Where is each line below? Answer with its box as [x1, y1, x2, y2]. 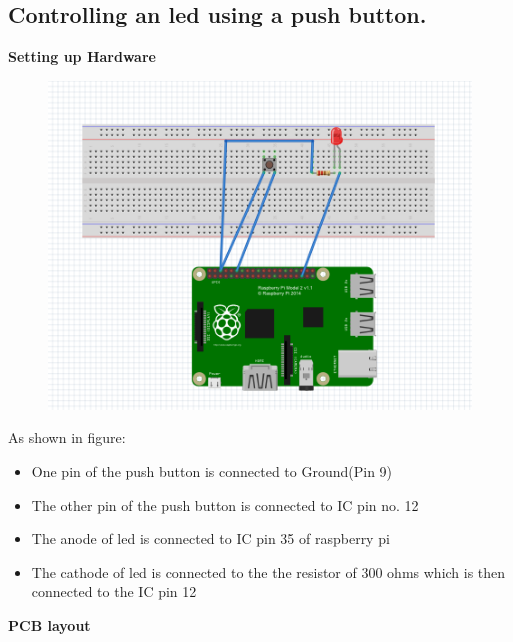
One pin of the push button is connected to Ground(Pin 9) [31, 461, 393, 482]
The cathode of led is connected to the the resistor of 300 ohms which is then [31, 561, 506, 582]
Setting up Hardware [8, 46, 156, 67]
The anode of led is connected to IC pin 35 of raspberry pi [31, 528, 390, 549]
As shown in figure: [8, 427, 126, 448]
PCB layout [8, 615, 91, 636]
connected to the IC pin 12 [31, 581, 197, 602]
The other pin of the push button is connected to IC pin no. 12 [31, 494, 419, 515]
